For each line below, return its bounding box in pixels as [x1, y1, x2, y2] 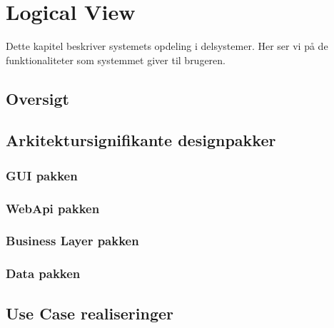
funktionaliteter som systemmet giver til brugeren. [6, 52, 226, 67]
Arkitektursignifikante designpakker [6, 129, 276, 151]
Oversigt [6, 87, 69, 109]
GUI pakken [6, 166, 78, 184]
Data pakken [6, 265, 81, 282]
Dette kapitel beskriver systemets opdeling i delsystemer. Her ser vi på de [6, 39, 328, 53]
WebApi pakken [6, 199, 100, 217]
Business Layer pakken [6, 232, 139, 250]
